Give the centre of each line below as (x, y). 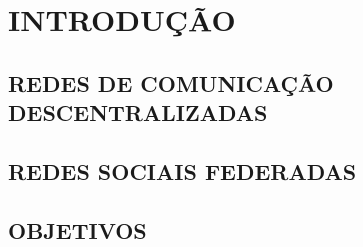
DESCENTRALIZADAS (138, 112)
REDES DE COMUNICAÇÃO (171, 82)
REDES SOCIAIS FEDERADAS (182, 170)
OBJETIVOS (77, 229)
